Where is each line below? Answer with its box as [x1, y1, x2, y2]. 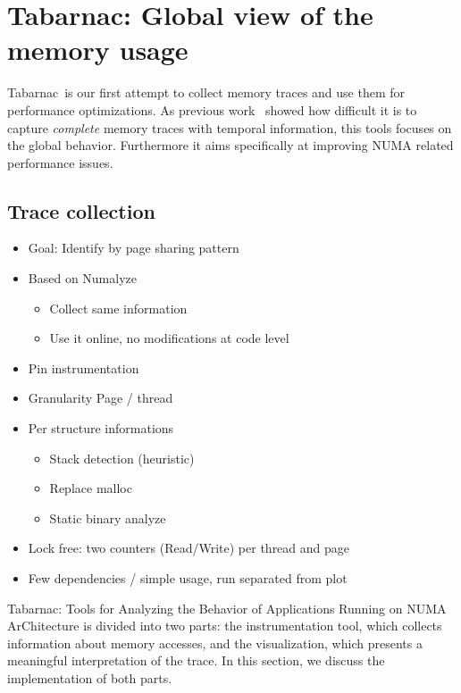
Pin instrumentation [28, 358, 139, 377]
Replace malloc [49, 479, 132, 497]
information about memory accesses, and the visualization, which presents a [7, 633, 423, 652]
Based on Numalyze [28, 269, 137, 288]
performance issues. [7, 153, 113, 171]
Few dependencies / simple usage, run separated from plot [28, 569, 348, 588]
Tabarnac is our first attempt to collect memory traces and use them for [7, 83, 406, 102]
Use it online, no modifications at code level [49, 329, 289, 347]
